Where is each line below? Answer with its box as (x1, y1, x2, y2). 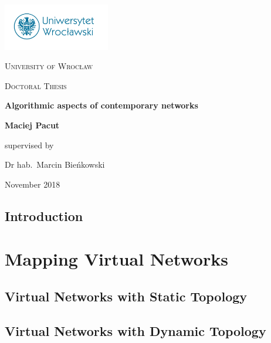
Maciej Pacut (5, 118, 60, 131)
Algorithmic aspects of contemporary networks (5, 99, 198, 111)
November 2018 (5, 178, 60, 190)
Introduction (5, 206, 83, 225)
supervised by (5, 138, 54, 151)
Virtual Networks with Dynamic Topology (5, 321, 266, 339)
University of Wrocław (5, 60, 93, 72)
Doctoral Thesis (5, 79, 67, 91)
